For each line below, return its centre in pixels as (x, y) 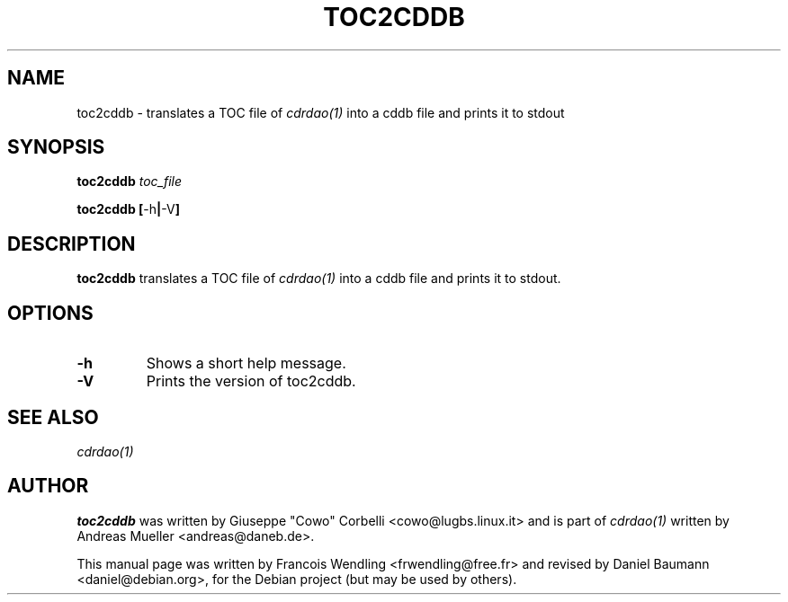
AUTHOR (48, 486)
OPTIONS (50, 313)
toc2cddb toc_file (130, 181)
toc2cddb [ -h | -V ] (128, 209)
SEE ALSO (53, 417)
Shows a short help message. (246, 363)
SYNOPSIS (56, 147)
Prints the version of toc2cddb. (251, 381)
